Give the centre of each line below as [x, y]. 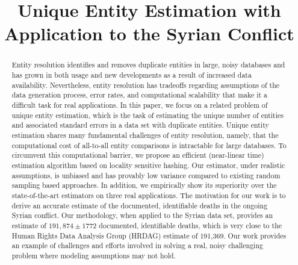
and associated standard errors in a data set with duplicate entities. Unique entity [140, 125]
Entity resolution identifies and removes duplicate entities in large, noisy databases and [148, 65]
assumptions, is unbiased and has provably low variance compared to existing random [146, 175]
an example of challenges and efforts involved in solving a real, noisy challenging [137, 245]
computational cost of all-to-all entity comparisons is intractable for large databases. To [149, 145]
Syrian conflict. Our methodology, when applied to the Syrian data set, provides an [142, 215]
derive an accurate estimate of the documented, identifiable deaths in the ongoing [140, 205]
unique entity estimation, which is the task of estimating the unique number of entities [148, 115]
